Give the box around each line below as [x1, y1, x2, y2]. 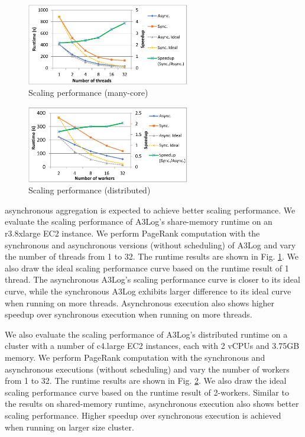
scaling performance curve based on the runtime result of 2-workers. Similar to [5, 386, 289, 398]
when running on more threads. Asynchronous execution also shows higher [5, 296, 275, 309]
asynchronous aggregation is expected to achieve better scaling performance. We [5, 203, 296, 216]
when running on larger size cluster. [5, 420, 134, 433]
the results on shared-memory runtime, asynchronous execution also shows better [5, 397, 299, 410]
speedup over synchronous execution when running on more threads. [5, 308, 252, 321]
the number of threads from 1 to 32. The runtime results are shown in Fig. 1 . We [5, 250, 298, 263]
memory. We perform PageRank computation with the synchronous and [5, 351, 265, 363]
